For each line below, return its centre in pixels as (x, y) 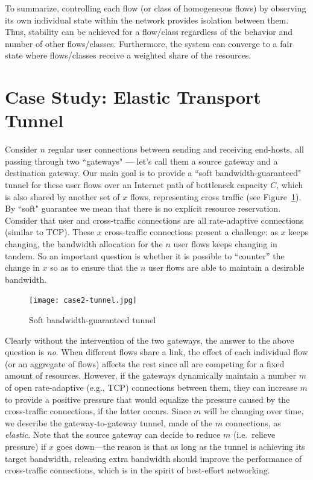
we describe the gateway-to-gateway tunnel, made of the (109, 422)
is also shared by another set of (62, 196)
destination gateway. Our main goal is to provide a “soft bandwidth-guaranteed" (153, 173)
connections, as (253, 422)
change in (22, 267)
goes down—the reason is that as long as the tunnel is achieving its (181, 446)
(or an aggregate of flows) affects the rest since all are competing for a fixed (145, 363)
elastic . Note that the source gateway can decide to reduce (113, 434)
